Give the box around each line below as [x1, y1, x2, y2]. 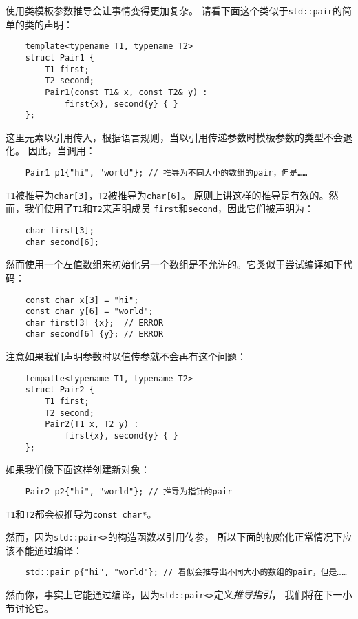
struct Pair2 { [25, 385, 94, 395]
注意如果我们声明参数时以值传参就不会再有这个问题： [6, 349, 246, 364]
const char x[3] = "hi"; [25, 295, 139, 305]
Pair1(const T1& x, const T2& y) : [45, 87, 208, 97]
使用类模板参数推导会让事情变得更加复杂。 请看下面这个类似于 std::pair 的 [6, 3, 343, 17]
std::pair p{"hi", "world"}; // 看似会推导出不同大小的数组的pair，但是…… [25, 567, 347, 578]
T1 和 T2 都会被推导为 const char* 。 [6, 506, 157, 521]
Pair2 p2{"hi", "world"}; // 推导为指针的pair [25, 486, 233, 496]
